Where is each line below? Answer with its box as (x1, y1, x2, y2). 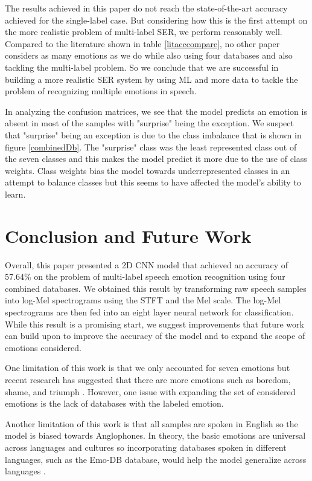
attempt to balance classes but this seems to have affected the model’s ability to (5, 176, 301, 189)
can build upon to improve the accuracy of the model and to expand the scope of (5, 329, 305, 342)
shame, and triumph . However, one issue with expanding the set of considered (5, 385, 296, 398)
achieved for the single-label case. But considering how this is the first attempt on (5, 13, 308, 26)
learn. (5, 187, 26, 200)
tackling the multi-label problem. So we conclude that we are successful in (5, 60, 279, 73)
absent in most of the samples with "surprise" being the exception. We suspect (5, 117, 294, 129)
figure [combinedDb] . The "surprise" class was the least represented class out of (5, 140, 297, 153)
